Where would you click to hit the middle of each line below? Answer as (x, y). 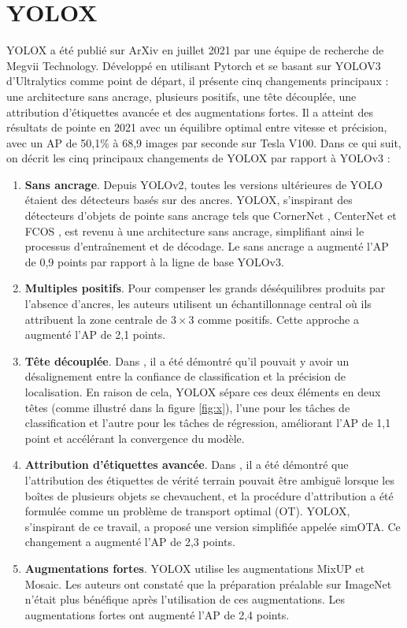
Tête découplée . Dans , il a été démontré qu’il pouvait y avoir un (187, 360)
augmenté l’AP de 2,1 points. (95, 334)
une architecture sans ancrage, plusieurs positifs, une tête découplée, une (181, 96)
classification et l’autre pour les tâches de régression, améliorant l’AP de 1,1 (208, 423)
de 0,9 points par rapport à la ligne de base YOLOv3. (154, 261)
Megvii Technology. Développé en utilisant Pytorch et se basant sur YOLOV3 (194, 65)
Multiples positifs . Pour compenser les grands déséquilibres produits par (205, 288)
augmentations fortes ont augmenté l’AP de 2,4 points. (157, 614)
